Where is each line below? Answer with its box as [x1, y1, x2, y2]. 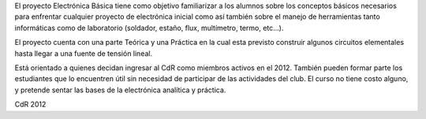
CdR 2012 [14, 99, 47, 110]
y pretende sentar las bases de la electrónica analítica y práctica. [14, 85, 226, 95]
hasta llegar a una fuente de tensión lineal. [14, 48, 153, 58]
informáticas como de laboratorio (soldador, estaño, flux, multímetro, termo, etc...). [14, 23, 284, 32]
